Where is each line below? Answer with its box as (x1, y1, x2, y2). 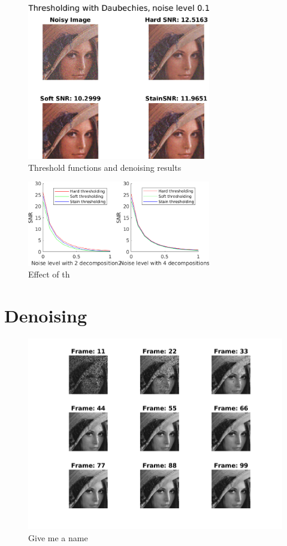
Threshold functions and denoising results (28, 161, 182, 173)
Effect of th (28, 268, 70, 280)
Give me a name (28, 531, 88, 544)
